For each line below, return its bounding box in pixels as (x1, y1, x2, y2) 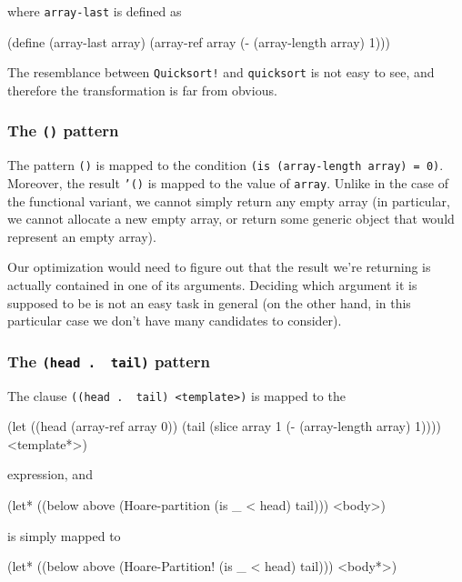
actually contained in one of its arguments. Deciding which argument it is (7, 275, 417, 294)
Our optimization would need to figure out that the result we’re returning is (7, 257, 431, 276)
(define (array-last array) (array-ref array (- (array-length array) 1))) (7, 32, 391, 51)
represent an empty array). (7, 226, 156, 246)
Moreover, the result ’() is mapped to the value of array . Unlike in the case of (7, 173, 448, 192)
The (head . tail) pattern (7, 349, 210, 372)
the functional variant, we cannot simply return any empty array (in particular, (7, 191, 450, 210)
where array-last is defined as (7, 2, 182, 20)
